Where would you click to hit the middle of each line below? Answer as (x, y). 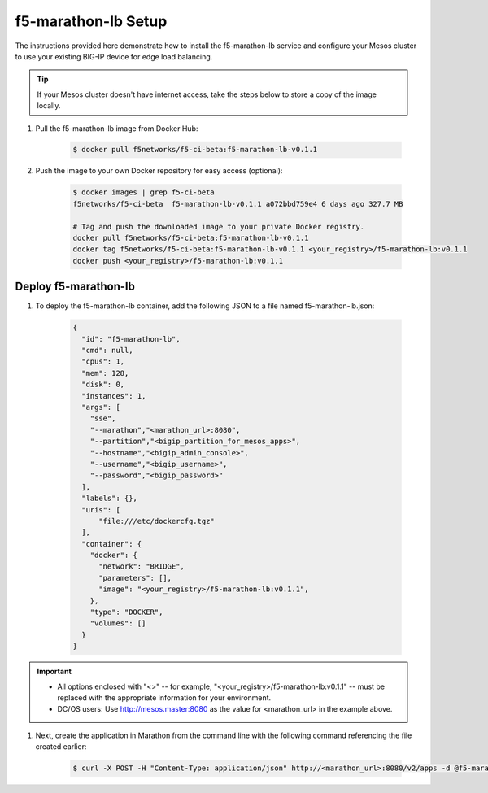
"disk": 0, (103, 385)
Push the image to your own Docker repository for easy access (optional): (159, 171)
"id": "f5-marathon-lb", (131, 339)
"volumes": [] (118, 623)
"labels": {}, (110, 499)
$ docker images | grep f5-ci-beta (144, 192)
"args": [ (101, 407)
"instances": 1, (114, 396)
